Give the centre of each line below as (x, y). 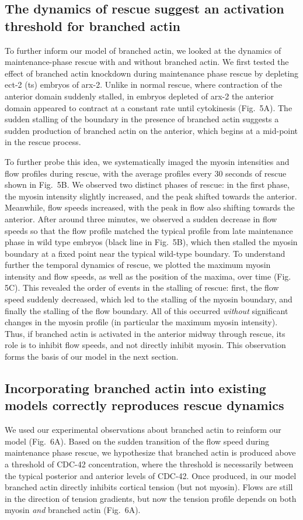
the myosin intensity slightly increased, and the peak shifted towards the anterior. (151, 196)
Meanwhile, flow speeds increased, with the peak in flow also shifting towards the (150, 207)
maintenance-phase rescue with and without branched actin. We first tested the (147, 62)
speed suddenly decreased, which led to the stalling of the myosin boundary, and (149, 299)
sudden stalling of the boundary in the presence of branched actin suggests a (142, 119)
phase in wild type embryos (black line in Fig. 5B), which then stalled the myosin (151, 242)
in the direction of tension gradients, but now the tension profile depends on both (151, 498)
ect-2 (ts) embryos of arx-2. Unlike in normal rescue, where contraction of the (143, 85)
